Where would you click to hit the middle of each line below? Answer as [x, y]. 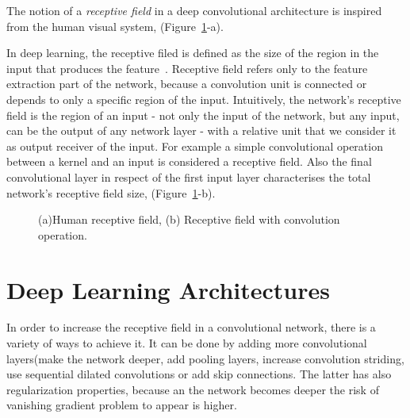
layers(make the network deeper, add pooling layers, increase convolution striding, [205, 358]
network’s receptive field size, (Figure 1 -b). [111, 192]
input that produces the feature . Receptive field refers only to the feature [187, 68]
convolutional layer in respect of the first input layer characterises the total [189, 176]
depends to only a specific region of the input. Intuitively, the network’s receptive [204, 99]
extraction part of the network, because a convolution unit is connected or [187, 84]
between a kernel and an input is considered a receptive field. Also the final [189, 161]
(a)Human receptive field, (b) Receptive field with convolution [189, 219]
